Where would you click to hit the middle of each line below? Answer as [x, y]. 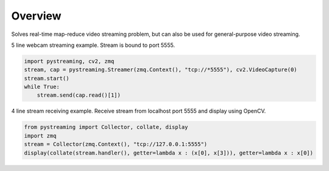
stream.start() [47, 78]
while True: [42, 87]
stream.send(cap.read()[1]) [79, 95]
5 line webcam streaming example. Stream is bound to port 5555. [93, 45]
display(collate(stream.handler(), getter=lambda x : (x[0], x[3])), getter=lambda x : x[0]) [169, 153]
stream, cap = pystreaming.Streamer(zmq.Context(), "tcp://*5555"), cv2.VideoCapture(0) [161, 70]
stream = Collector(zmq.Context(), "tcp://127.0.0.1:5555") [116, 144]
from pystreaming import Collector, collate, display [106, 127]
